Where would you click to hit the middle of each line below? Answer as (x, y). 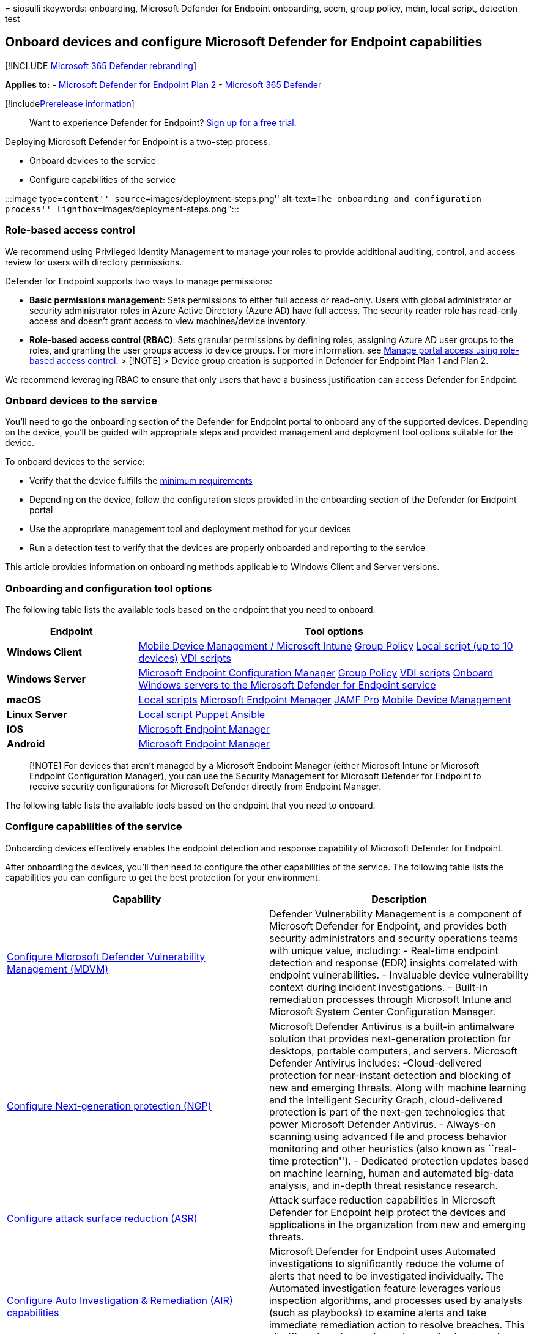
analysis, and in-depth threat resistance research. (384, 1185)
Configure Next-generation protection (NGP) (109, 1106)
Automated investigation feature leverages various (385, 1288)
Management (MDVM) (58, 969)
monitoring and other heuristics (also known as (377, 1148)
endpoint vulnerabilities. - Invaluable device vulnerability (399, 975)
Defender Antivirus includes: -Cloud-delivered (376, 1063)
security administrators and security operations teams (394, 938)
